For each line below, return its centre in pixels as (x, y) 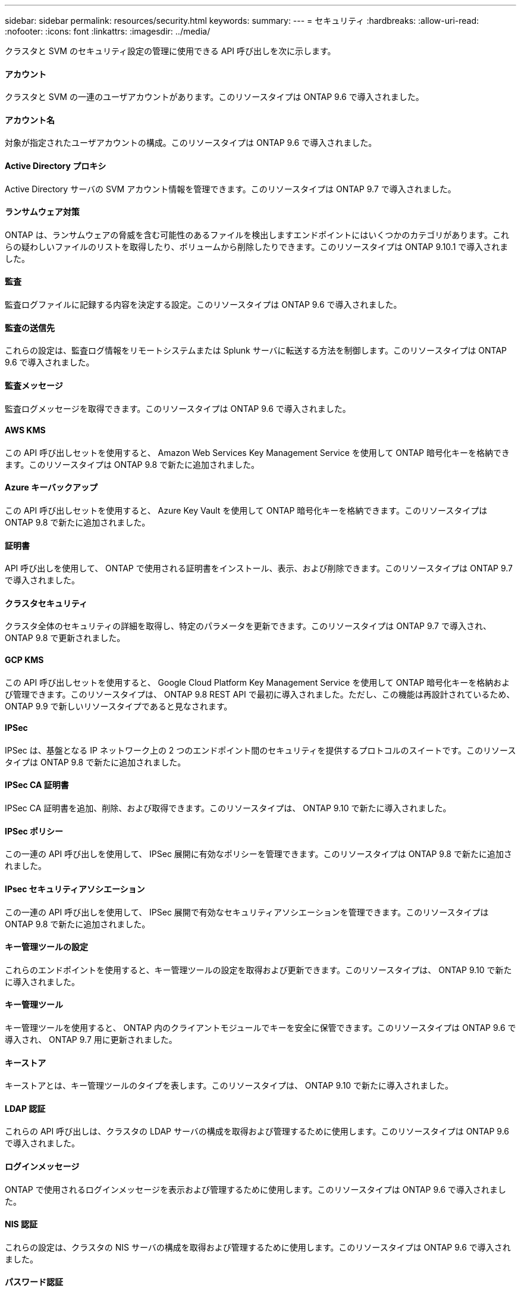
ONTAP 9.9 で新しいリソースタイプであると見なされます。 (119, 706)
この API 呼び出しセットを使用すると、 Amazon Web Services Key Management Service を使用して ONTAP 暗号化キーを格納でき (257, 452)
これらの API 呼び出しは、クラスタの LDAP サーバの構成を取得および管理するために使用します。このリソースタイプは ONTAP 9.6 (257, 1131)
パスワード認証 (34, 1282)
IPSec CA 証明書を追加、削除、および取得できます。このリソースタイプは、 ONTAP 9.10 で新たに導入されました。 (228, 808)
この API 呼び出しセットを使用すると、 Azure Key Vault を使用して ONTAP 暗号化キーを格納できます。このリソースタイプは (246, 510)
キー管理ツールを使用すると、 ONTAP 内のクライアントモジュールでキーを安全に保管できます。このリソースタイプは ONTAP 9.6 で (260, 1027)
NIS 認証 (21, 1224)
